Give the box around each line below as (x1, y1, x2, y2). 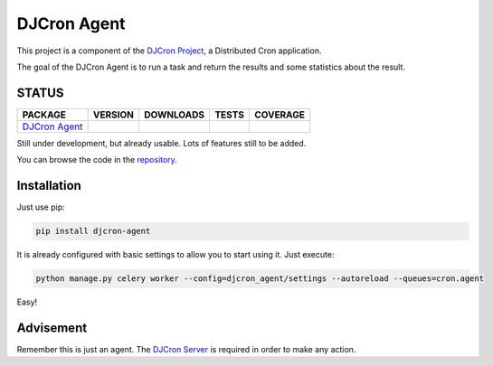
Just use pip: (16, 202, 65, 212)
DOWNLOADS (143, 108, 205, 121)
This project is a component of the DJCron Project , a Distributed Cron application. (16, 45, 322, 56)
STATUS (16, 85, 64, 100)
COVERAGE (254, 108, 305, 121)
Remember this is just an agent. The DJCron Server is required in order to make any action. (16, 343, 356, 354)
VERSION (92, 108, 135, 121)
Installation (16, 178, 81, 193)
